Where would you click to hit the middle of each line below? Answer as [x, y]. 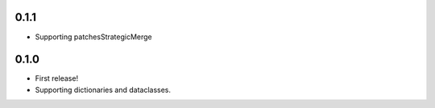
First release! [57, 78]
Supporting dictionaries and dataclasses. [103, 90]
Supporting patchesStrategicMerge [93, 37]
